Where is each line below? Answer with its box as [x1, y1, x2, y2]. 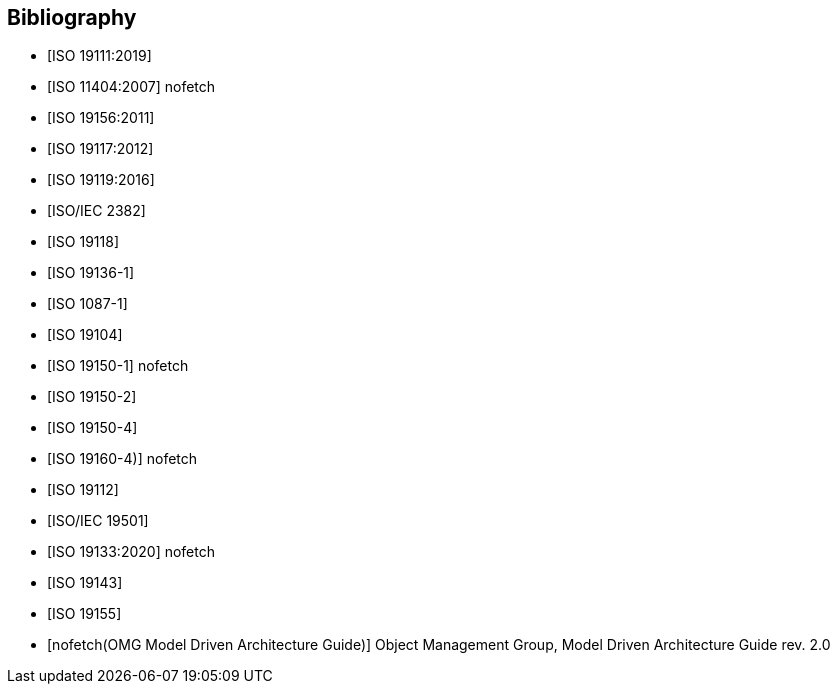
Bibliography [7, 5, 137, 30]
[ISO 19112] [47, 481, 119, 499]
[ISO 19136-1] [47, 264, 135, 282]
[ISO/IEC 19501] [47, 512, 149, 530]
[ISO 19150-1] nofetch [47, 357, 189, 375]
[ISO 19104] [47, 326, 123, 344]
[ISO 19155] [47, 605, 122, 623]
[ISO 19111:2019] [47, 47, 152, 65]
